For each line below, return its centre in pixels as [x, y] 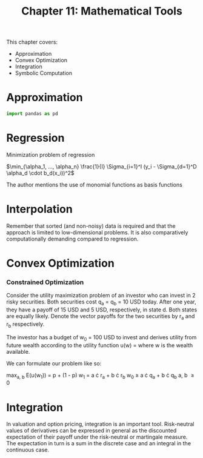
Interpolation [39, 209]
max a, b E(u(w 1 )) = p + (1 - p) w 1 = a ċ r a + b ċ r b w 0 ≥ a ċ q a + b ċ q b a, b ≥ [101, 376]
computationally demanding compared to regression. [72, 239]
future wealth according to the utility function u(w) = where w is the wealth [99, 345]
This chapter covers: [32, 42]
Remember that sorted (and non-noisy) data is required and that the [91, 226]
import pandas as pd [32, 114]
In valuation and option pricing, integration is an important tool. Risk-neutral [100, 424]
